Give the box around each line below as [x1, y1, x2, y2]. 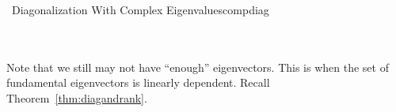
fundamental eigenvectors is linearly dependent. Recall [6, 74, 270, 91]
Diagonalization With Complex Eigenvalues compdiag [11, 2, 269, 17]
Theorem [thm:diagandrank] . [6, 89, 147, 106]
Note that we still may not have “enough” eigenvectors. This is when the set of [6, 58, 389, 75]
